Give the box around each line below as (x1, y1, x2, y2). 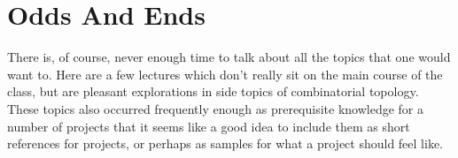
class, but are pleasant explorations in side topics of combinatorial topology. (7, 82, 419, 101)
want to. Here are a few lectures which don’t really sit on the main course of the (7, 64, 443, 83)
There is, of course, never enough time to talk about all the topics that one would (7, 48, 451, 66)
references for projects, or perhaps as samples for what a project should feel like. (7, 134, 443, 153)
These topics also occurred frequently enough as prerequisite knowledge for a (7, 99, 423, 117)
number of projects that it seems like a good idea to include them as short (7, 117, 410, 135)
